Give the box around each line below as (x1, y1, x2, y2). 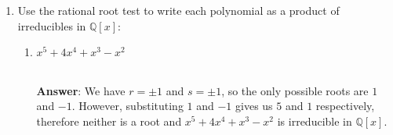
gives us (235, 98, 273, 114)
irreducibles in (17, 17, 86, 34)
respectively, (315, 98, 375, 114)
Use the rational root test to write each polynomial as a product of (17, 2, 340, 18)
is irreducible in (277, 112, 352, 129)
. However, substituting (71, 98, 184, 114)
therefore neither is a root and (36, 112, 182, 129)
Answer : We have (36, 82, 126, 98)
